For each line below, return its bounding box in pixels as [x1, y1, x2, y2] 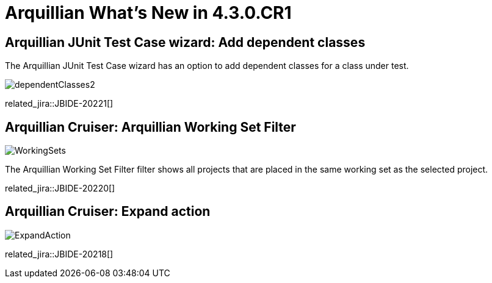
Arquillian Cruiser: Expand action [5, 204, 211, 220]
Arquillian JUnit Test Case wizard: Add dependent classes [5, 34, 366, 50]
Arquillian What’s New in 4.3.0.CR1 [5, 2, 292, 23]
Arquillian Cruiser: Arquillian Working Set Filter [5, 119, 296, 135]
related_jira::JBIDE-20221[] [5, 98, 114, 109]
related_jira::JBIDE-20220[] [5, 183, 115, 194]
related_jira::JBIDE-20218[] [5, 248, 114, 259]
